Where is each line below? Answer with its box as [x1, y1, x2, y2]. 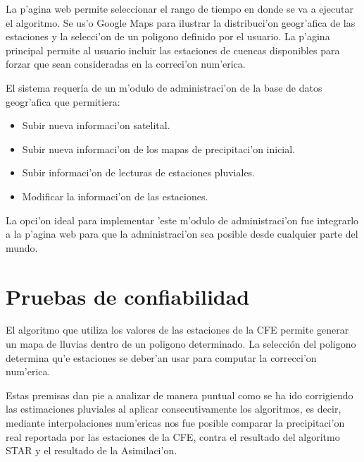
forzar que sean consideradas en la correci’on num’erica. [6, 56, 246, 71]
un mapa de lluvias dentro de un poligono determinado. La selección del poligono [6, 336, 356, 351]
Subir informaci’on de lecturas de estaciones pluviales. [22, 165, 256, 180]
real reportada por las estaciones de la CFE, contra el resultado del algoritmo [6, 429, 340, 444]
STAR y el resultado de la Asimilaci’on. [6, 443, 177, 458]
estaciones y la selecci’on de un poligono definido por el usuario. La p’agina [6, 29, 330, 44]
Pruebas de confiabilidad [6, 281, 250, 310]
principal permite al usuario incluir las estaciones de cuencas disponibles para [6, 42, 340, 57]
